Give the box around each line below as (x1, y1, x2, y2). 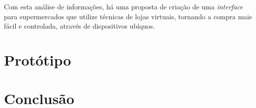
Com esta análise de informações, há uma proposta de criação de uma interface (4, 1, 243, 11)
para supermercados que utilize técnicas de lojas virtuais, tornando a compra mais (4, 11, 252, 21)
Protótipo (4, 49, 71, 70)
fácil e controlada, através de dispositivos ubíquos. (4, 21, 155, 31)
